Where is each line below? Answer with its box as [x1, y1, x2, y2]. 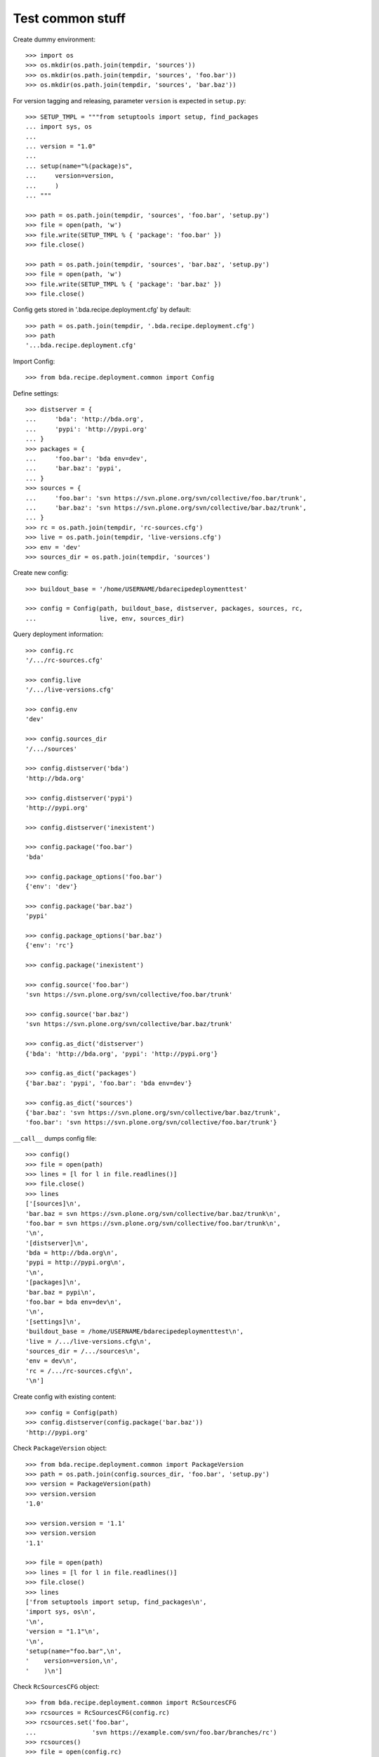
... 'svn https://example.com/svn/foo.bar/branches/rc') [25, 1728, 277, 1736]
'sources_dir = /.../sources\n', [25, 1347, 140, 1355]
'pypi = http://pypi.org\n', [25, 1259, 126, 1266]
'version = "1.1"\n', [25, 1628, 100, 1635]
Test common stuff [13, 11, 126, 26]
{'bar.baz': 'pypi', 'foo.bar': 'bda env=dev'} [25, 1079, 192, 1087]
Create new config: [13, 569, 69, 577]
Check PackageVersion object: [13, 1444, 107, 1453]
